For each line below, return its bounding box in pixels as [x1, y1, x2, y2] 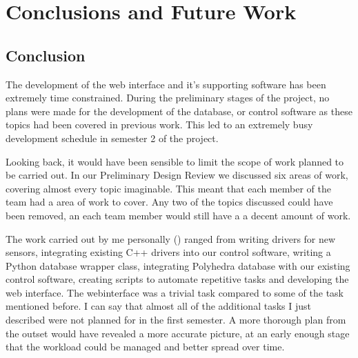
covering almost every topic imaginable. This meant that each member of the [6, 181, 331, 195]
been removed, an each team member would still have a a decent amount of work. [6, 208, 351, 222]
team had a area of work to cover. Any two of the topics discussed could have [6, 195, 333, 209]
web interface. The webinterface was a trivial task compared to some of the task [6, 285, 344, 299]
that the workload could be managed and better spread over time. [6, 339, 285, 354]
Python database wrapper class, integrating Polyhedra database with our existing [6, 258, 350, 272]
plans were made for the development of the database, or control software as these [6, 103, 352, 118]
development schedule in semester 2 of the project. [6, 130, 219, 145]
